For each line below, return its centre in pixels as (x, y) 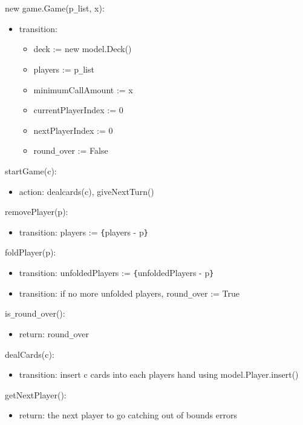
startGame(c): (31, 170)
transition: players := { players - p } (83, 232)
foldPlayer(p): (31, 252)
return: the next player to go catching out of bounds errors (128, 415)
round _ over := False (71, 150)
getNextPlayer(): (36, 394)
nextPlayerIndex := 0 (73, 130)
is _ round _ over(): (35, 313)
